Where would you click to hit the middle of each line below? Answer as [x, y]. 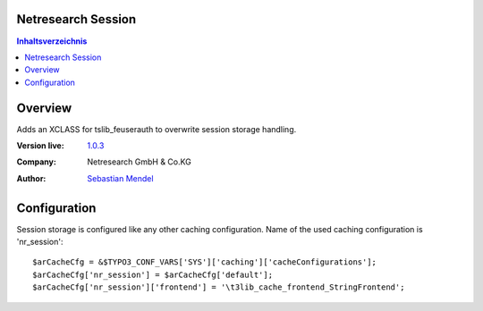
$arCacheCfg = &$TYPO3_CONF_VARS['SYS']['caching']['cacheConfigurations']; [205, 262]
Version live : [40, 145]
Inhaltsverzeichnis [52, 41]
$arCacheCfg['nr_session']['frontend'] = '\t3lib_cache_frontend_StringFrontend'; [219, 287]
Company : [37, 162]
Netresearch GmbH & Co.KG [139, 162]
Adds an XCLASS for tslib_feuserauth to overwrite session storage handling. [157, 129]
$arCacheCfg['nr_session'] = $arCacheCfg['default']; [153, 274]
